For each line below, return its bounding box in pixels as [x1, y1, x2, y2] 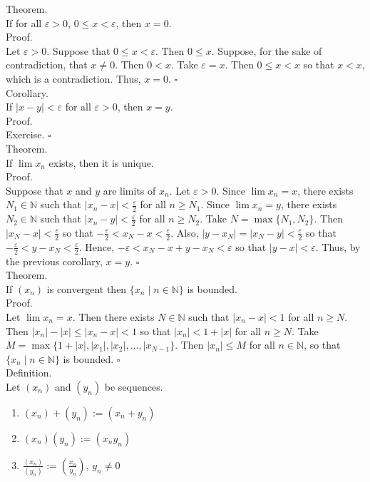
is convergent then [46, 281, 127, 296]
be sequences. [104, 379, 163, 394]
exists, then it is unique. [48, 155, 154, 170]
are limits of [103, 183, 156, 198]
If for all [6, 15, 42, 30]
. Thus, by [315, 239, 361, 254]
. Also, [170, 225, 199, 240]
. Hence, [78, 239, 115, 254]
